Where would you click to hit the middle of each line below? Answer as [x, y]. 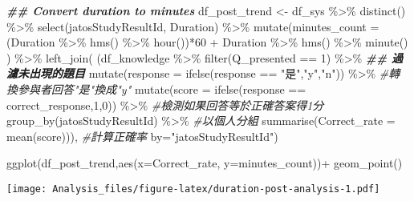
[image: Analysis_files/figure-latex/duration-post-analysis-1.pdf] [193, 189]
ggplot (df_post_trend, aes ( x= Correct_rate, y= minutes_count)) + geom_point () [205, 163]
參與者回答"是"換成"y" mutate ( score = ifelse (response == [162, 88]
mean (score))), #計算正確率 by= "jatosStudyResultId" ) [142, 136]
